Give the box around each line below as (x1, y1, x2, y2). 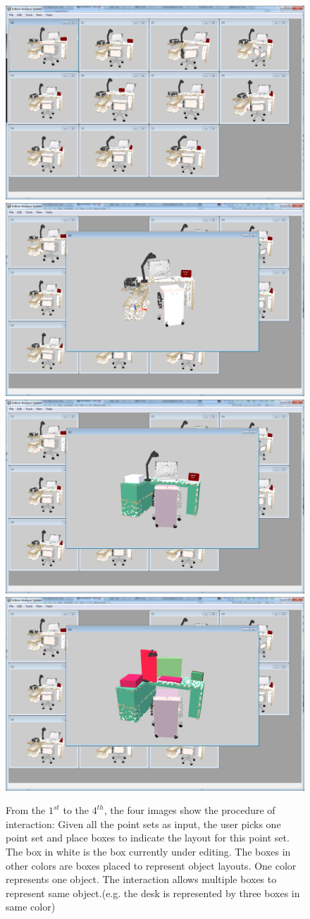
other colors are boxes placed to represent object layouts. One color (6, 858, 297, 872)
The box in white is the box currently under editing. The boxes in (6, 844, 291, 858)
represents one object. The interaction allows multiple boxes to (6, 872, 277, 887)
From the (6, 803, 46, 818)
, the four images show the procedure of (104, 803, 275, 818)
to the (63, 803, 89, 818)
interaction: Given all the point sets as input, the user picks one (6, 816, 281, 831)
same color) (6, 899, 56, 914)
